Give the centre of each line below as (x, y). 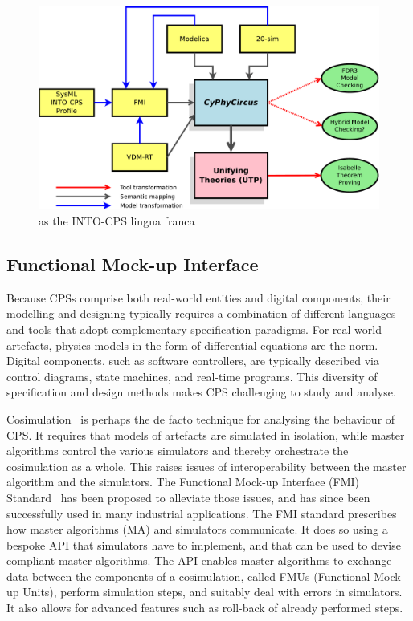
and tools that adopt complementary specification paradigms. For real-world (194, 329)
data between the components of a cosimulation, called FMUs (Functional (188, 576)
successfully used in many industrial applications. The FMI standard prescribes (202, 513)
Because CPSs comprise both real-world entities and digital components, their (198, 297)
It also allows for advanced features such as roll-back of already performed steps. (205, 608)
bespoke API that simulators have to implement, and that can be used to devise (204, 544)
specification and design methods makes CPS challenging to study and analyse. (201, 392)
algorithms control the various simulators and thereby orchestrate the (178, 451)
